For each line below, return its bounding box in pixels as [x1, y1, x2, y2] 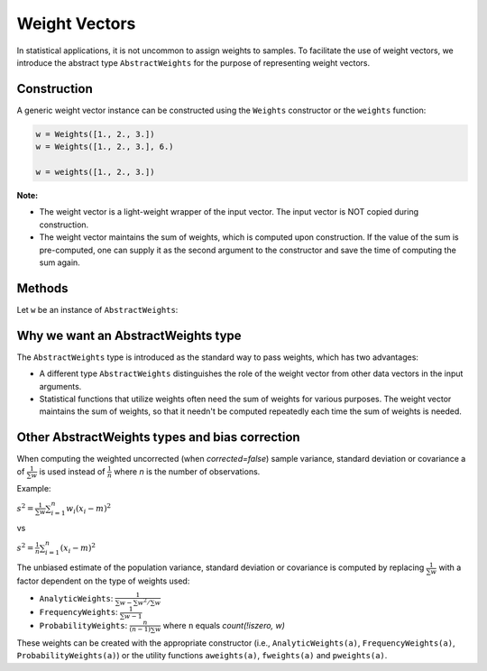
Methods [16, 280, 69, 296]
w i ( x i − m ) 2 [66, 501, 112, 516]
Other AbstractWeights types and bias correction [16, 429, 301, 446]
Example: [16, 483, 51, 494]
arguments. [39, 381, 82, 391]
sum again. [39, 257, 80, 268]
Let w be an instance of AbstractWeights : [16, 304, 179, 315]
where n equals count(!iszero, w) [162, 620, 286, 631]
